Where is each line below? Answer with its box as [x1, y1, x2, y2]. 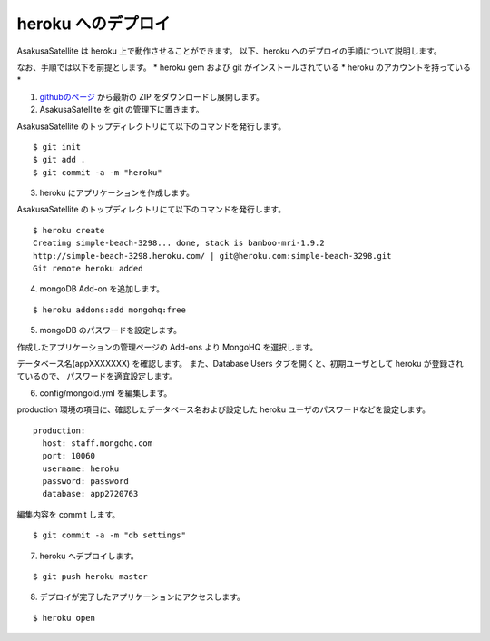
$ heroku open [33, 613, 95, 623]
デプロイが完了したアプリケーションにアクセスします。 [39, 591, 245, 603]
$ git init [33, 142, 82, 152]
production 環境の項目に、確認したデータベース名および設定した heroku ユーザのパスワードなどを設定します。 [16, 404, 431, 415]
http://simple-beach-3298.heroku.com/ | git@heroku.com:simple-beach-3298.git [33, 251, 392, 261]
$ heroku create [33, 225, 105, 235]
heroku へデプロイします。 [39, 550, 140, 561]
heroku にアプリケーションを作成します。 [39, 187, 195, 199]
